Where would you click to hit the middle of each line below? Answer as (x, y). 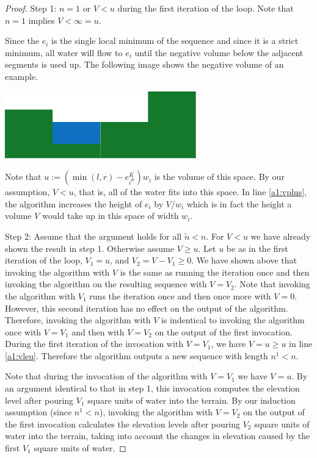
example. (22, 76)
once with (23, 331)
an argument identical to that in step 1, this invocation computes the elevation (152, 388)
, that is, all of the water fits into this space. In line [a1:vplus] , (190, 192)
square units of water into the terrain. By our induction (191, 400)
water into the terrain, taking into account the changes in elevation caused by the (158, 436)
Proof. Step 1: (31, 8)
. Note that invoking (272, 284)
